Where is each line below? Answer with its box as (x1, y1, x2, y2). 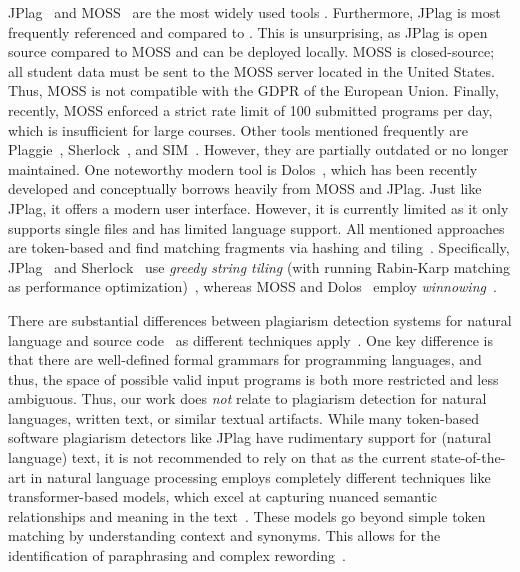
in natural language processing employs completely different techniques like (30, 466, 491, 487)
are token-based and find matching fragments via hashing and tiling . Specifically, (8, 237, 510, 258)
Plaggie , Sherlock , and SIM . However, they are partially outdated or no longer (8, 139, 509, 160)
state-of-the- (431, 447, 506, 468)
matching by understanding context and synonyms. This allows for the (8, 525, 441, 546)
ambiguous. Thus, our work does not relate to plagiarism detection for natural (8, 388, 487, 409)
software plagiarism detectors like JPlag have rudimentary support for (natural (8, 427, 492, 448)
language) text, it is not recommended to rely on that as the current (8, 447, 427, 468)
